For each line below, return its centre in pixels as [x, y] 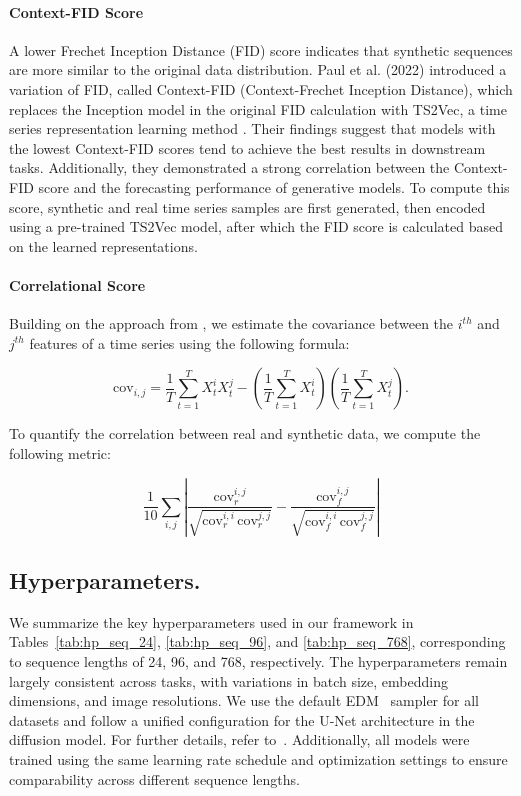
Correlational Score [77, 284]
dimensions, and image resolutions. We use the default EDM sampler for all [244, 700]
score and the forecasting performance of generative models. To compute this [274, 186]
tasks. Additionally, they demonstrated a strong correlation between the [229, 167]
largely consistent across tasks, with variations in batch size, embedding [228, 680]
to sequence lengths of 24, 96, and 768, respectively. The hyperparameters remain [258, 661]
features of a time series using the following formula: [189, 342]
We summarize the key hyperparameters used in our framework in [211, 621]
